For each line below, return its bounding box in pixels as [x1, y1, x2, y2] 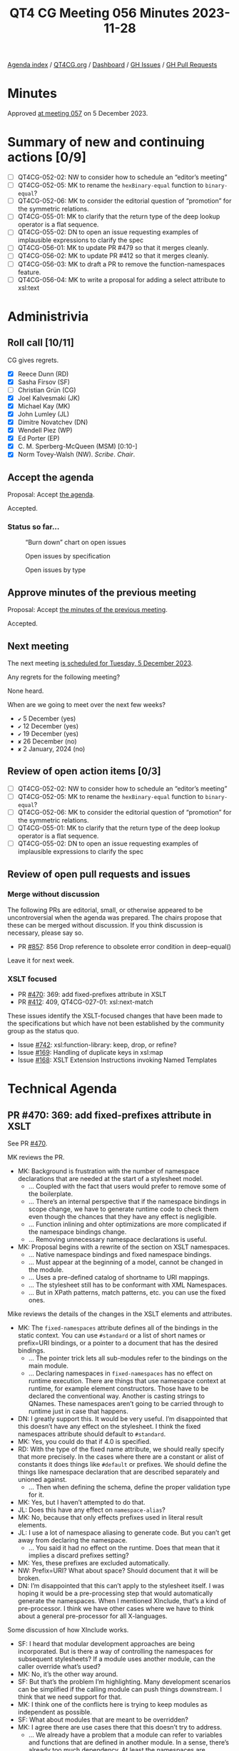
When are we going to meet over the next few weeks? [7, 701, 166, 709]
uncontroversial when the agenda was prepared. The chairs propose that [7, 913, 223, 922]
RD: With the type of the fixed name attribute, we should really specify [17, 1445, 225, 1454]
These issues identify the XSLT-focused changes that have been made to [7, 1012, 223, 1020]
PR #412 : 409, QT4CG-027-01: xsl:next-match [17, 998, 153, 1006]
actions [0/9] [7, 149, 87, 166]
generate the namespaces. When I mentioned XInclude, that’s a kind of [17, 1597, 227, 1605]
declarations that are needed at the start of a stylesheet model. [17, 1175, 203, 1183]
